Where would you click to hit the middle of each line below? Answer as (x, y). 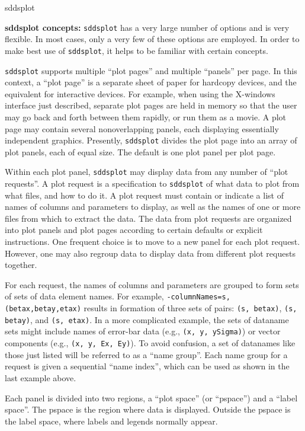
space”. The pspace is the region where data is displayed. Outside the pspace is (148, 409)
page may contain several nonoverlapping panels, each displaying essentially (142, 128)
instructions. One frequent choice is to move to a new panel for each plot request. (152, 242)
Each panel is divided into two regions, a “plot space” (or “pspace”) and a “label (151, 398)
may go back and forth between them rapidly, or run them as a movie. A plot (146, 116)
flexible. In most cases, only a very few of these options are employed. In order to (152, 39)
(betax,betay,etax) (43, 309)
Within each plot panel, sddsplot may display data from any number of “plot (147, 172)
